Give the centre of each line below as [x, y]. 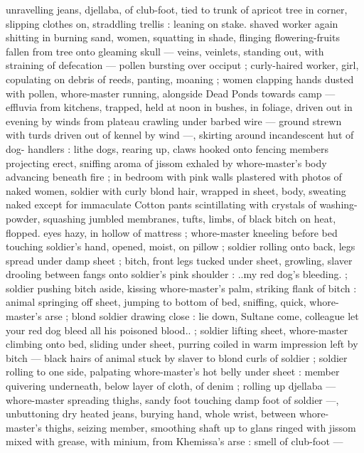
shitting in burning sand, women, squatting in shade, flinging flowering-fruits [173, 37]
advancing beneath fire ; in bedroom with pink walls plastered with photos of [174, 177]
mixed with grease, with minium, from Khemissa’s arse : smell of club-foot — [175, 441]
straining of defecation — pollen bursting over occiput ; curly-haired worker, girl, [182, 65]
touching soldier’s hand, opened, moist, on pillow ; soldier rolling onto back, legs [181, 246]
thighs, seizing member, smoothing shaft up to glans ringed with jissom [200, 427]
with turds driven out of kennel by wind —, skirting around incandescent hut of [180, 135]
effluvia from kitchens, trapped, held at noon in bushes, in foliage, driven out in [179, 107]
